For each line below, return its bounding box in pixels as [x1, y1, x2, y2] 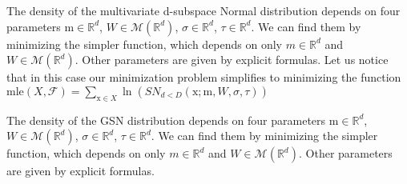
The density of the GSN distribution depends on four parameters [6, 111, 326, 128]
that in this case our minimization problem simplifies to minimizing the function [6, 69, 401, 86]
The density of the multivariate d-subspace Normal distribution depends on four [6, 2, 401, 18]
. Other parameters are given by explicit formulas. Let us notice [75, 51, 389, 68]
